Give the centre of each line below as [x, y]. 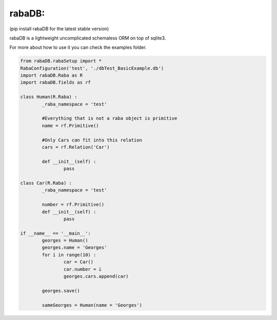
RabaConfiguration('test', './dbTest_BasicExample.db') [92, 68]
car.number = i [83, 269]
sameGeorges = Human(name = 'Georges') [92, 305]
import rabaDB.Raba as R [52, 75]
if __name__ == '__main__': [55, 233]
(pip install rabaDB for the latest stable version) [59, 29]
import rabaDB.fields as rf [55, 83]
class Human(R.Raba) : [49, 97]
